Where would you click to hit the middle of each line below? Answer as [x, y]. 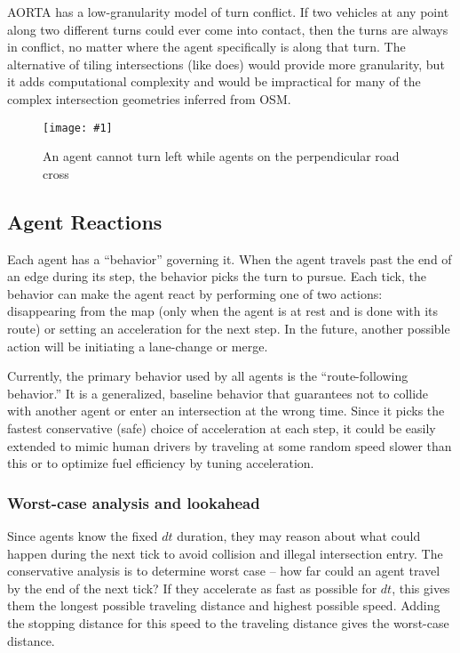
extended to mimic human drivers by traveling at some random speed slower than [230, 445]
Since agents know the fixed [83, 535]
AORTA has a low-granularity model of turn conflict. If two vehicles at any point [228, 12]
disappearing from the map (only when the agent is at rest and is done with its [223, 311]
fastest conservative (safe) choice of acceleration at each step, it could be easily [222, 427]
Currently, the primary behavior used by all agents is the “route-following [208, 376]
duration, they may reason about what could [299, 535]
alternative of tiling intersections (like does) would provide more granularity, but [226, 64]
